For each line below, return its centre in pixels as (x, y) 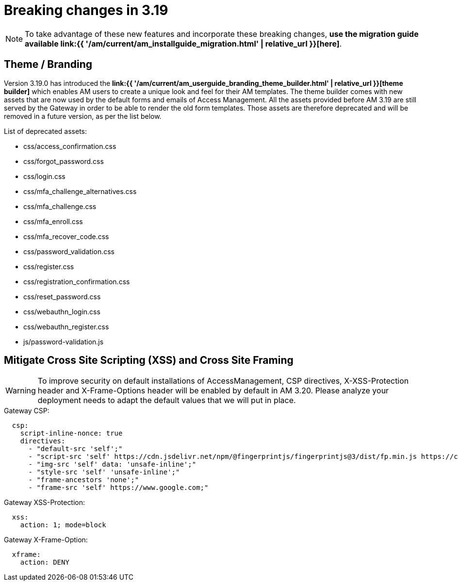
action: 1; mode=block (63, 525)
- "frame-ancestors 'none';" (84, 480)
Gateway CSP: (27, 411)
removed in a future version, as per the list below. (83, 116)
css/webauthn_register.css (66, 326)
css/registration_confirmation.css (77, 281)
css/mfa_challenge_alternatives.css (80, 191)
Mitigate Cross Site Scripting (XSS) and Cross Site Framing (149, 360)
